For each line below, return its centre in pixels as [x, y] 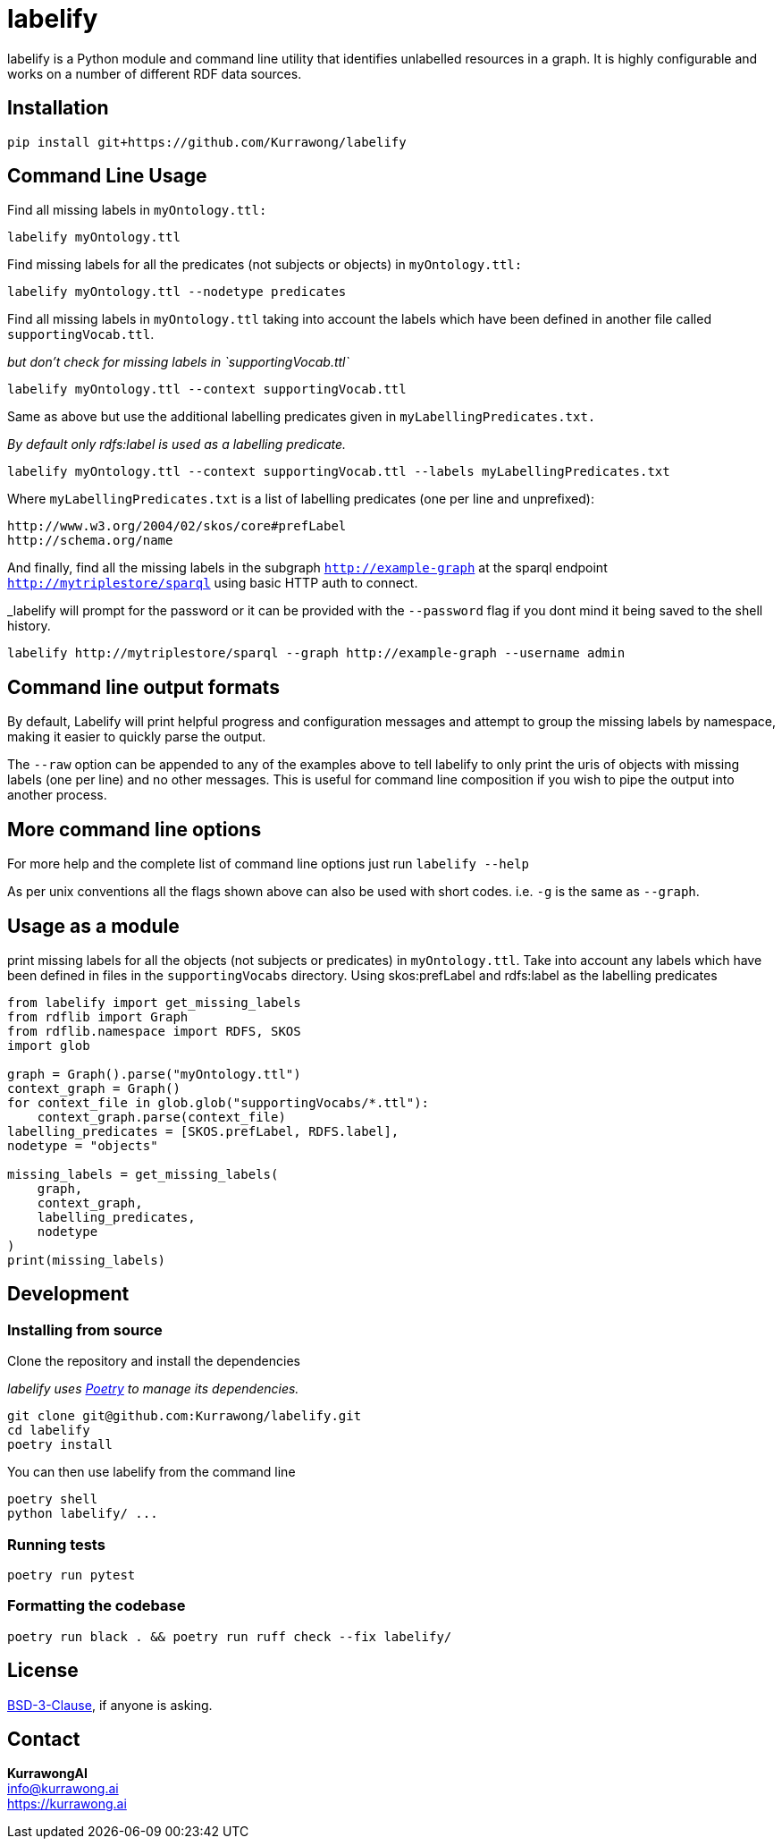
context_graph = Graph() [94, 1088]
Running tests [56, 1544]
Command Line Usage [107, 176]
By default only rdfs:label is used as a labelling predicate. [177, 445]
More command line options [135, 829]
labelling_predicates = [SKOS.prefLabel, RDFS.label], [203, 1131]
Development [68, 1294]
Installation [58, 108]
